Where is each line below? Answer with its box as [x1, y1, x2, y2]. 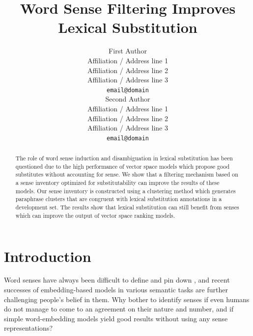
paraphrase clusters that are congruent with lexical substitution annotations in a [15, 195, 222, 203]
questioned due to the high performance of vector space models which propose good [15, 162, 230, 170]
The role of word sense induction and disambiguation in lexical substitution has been [15, 154, 233, 162]
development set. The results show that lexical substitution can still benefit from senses [15, 203, 239, 211]
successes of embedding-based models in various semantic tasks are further [4, 284, 228, 294]
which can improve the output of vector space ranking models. [15, 211, 175, 219]
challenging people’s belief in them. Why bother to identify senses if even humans [4, 294, 250, 304]
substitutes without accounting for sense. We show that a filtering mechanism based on [15, 170, 238, 179]
